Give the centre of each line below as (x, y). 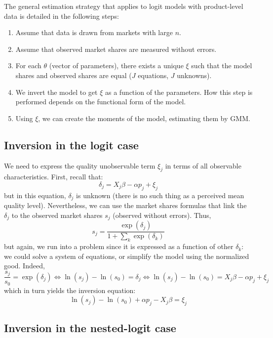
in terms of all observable (203, 165)
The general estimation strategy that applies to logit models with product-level (124, 6)
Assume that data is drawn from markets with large (94, 32)
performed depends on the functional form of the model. (101, 102)
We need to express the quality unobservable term (80, 165)
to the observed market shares (57, 215)
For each (28, 65)
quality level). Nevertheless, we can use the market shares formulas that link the (125, 205)
